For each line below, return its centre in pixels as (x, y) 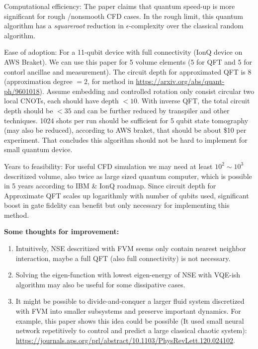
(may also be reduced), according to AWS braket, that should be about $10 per (125, 130)
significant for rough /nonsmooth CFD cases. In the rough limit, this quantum (124, 16)
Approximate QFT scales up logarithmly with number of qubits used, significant (127, 195)
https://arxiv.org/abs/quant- (180, 81)
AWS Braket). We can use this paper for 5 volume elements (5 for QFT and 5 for (128, 61)
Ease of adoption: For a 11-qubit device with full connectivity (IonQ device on (123, 52)
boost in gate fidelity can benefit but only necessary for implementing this (117, 205)
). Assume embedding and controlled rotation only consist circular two (147, 91)
